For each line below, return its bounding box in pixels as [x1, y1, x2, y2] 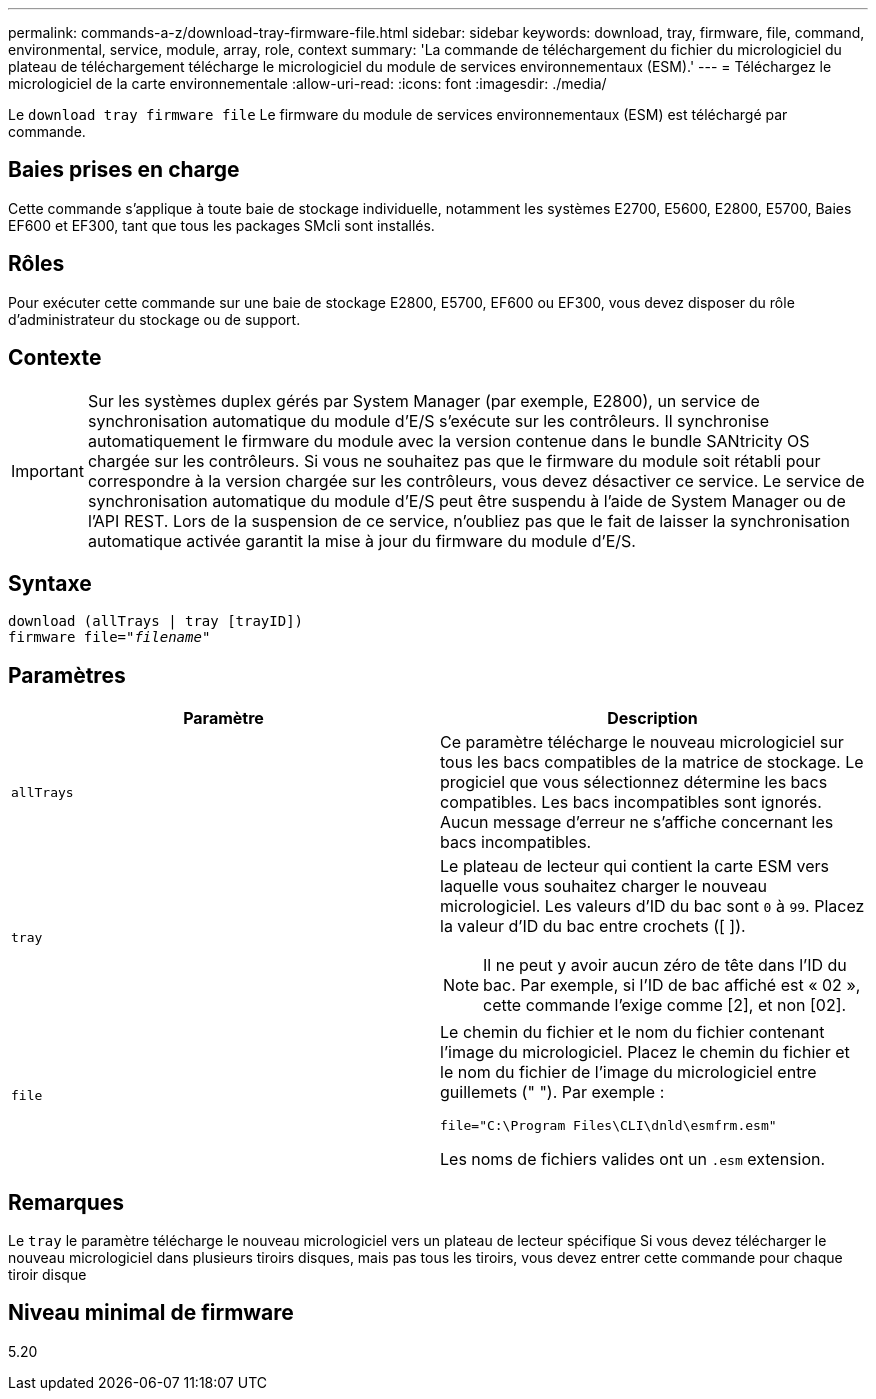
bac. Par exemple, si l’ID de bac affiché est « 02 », [483, 975, 861, 996]
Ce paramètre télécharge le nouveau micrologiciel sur [440, 732, 844, 753]
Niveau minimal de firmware [8, 1300, 294, 1326]
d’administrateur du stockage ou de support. [8, 310, 301, 328]
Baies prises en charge [8, 157, 240, 183]
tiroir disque [8, 1266, 87, 1284]
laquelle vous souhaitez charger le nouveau [440, 876, 767, 897]
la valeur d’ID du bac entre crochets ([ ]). [440, 916, 746, 937]
